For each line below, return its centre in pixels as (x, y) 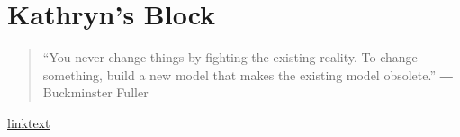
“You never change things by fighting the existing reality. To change (230, 57)
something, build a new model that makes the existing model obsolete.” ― (248, 74)
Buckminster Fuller (95, 92)
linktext (29, 122)
